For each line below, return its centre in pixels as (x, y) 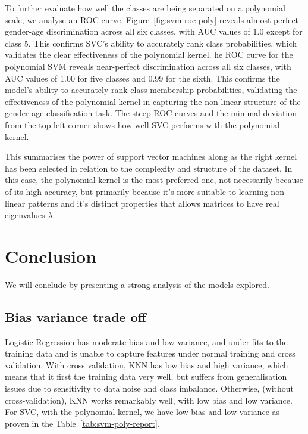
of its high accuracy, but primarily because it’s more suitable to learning (136, 191)
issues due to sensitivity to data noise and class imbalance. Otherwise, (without (150, 388)
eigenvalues (25, 215)
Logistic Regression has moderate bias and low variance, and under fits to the (146, 341)
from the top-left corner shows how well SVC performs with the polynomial (142, 124)
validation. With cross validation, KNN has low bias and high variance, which (147, 365)
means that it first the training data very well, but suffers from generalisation (146, 376)
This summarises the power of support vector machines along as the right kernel (151, 156)
